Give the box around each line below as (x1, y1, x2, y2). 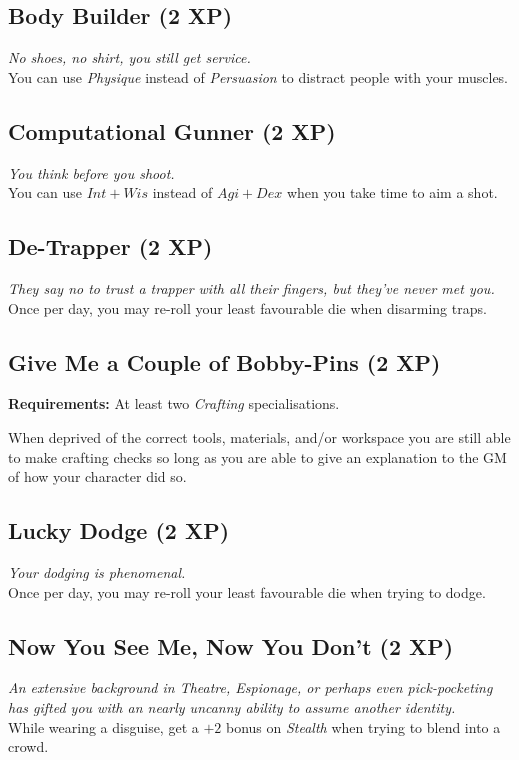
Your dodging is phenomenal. (8, 561, 186, 582)
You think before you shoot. (8, 162, 175, 183)
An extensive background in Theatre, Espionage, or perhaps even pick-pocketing (8, 677, 493, 698)
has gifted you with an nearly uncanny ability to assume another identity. (8, 696, 456, 717)
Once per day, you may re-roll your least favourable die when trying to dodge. (8, 581, 486, 602)
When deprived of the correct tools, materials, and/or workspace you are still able (8, 426, 511, 447)
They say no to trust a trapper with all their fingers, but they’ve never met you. (8, 277, 495, 298)
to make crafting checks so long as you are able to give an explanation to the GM (8, 446, 507, 467)
